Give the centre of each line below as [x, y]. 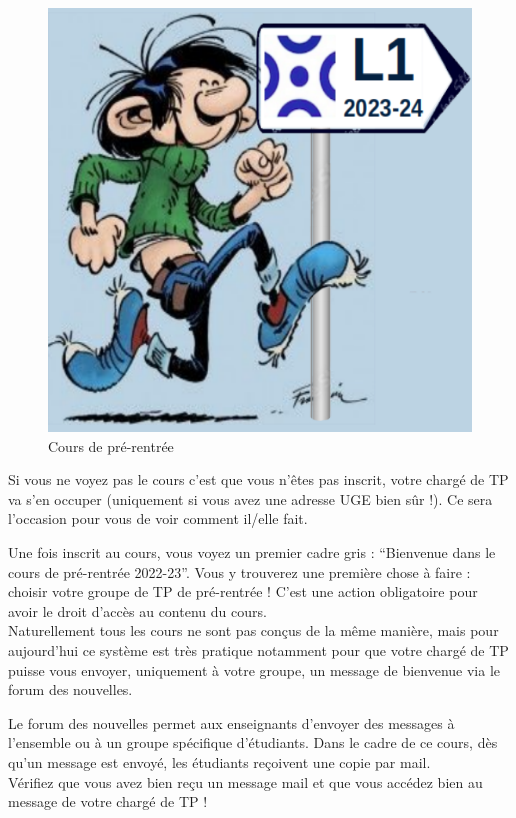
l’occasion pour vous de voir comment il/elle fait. [158, 518]
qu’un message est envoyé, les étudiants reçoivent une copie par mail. [219, 761]
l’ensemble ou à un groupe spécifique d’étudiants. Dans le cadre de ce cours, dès [253, 742]
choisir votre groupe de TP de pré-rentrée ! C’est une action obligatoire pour [243, 591]
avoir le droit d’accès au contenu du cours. [137, 610]
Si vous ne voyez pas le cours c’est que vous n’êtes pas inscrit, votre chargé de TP [258, 479]
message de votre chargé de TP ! [108, 801]
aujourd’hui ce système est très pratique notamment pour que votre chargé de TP [258, 649]
